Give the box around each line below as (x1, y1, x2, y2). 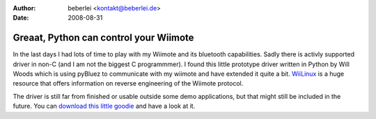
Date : (13, 14, 29, 22)
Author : (13, 4, 36, 12)
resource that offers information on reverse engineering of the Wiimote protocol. (13, 79, 244, 88)
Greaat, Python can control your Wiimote (13, 32, 194, 44)
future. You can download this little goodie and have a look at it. (13, 102, 196, 111)
